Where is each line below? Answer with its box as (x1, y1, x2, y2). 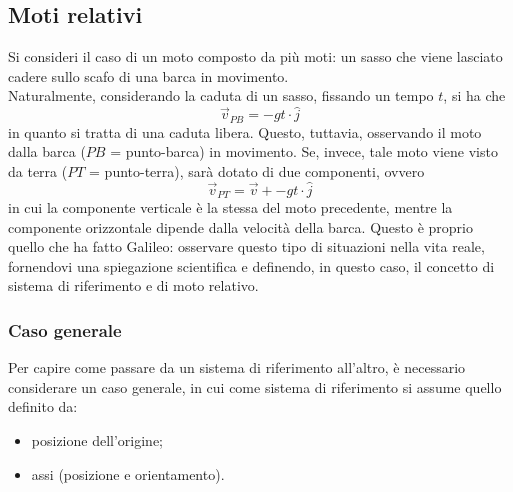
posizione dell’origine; (31, 430, 163, 451)
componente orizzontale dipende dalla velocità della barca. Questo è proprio (8, 216, 473, 237)
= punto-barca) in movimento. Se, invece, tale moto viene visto (110, 141, 498, 162)
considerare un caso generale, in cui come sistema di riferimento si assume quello (8, 376, 502, 397)
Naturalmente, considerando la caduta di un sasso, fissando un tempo (8, 85, 434, 106)
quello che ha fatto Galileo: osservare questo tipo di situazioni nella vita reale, (8, 236, 485, 257)
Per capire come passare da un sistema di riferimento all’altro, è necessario (8, 357, 466, 378)
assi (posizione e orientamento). (31, 463, 225, 484)
